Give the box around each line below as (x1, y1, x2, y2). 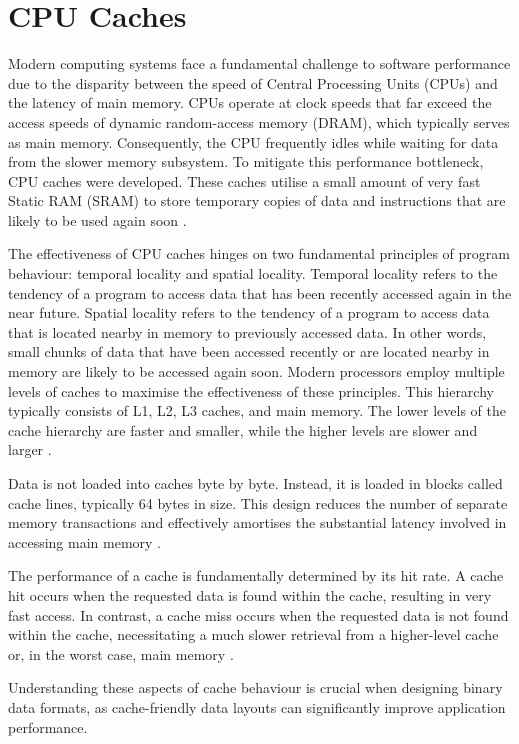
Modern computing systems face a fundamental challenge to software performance (8, 53, 511, 74)
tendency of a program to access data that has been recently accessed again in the (8, 282, 512, 303)
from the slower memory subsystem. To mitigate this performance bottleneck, (8, 151, 484, 172)
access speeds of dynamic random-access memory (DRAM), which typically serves (8, 111, 510, 132)
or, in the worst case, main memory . (8, 643, 234, 664)
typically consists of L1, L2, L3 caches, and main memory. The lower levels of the (8, 400, 506, 421)
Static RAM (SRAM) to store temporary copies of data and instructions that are (8, 190, 506, 211)
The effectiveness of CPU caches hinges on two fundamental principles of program (8, 243, 510, 264)
